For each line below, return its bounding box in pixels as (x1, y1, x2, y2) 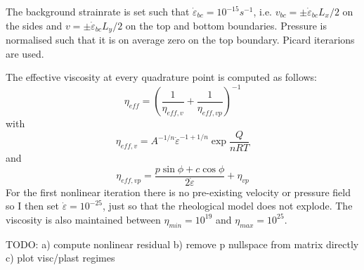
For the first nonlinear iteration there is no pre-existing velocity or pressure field (6, 184, 351, 199)
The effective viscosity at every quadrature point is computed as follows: (6, 70, 318, 84)
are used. (6, 46, 44, 60)
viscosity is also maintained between (6, 212, 161, 226)
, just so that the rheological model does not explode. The (103, 198, 353, 213)
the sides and (6, 18, 63, 32)
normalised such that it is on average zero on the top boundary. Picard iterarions (6, 32, 355, 47)
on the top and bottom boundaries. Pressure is (125, 18, 327, 32)
